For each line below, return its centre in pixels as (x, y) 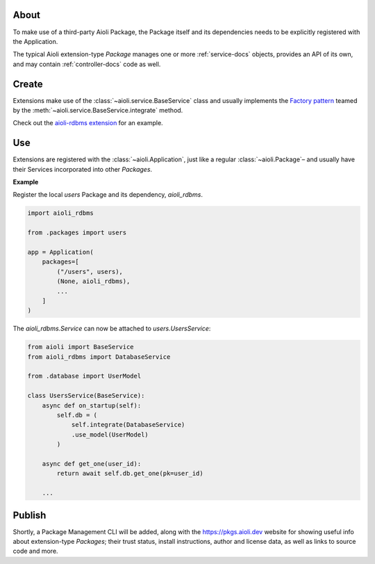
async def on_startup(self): (92, 405)
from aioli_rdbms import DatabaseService (99, 357)
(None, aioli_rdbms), (93, 281)
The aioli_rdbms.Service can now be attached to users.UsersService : (112, 329)
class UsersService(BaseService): (86, 396)
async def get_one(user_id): (92, 464)
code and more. (35, 551)
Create (28, 84)
